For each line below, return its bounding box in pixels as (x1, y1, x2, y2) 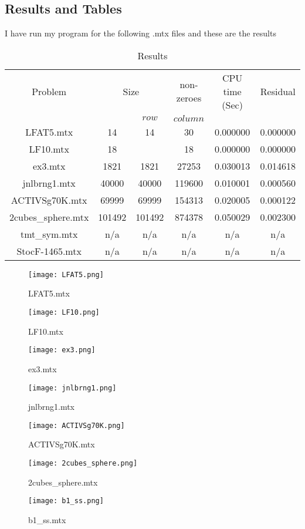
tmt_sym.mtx (20, 227, 78, 241)
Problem (32, 84, 67, 98)
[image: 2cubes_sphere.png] (28, 459, 138, 468)
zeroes (176, 91, 202, 105)
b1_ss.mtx (28, 513, 66, 525)
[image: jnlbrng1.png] (28, 383, 117, 392)
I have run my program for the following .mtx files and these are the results (5, 27, 276, 39)
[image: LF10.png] (28, 308, 100, 317)
